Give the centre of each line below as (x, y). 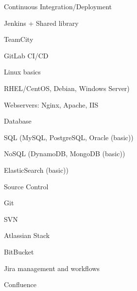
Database (18, 121)
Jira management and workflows (52, 268)
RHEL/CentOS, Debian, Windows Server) (67, 88)
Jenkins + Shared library (41, 23)
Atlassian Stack (27, 235)
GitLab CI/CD (26, 55)
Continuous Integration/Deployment (58, 6)
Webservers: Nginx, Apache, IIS (51, 104)
